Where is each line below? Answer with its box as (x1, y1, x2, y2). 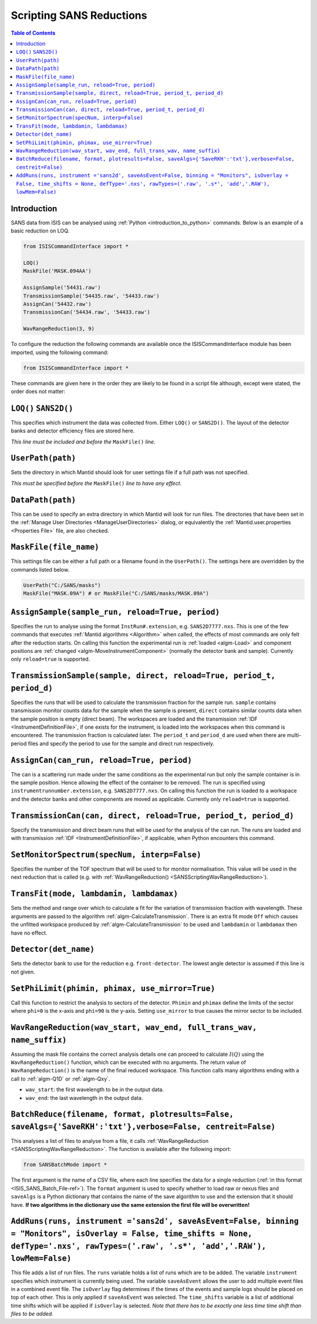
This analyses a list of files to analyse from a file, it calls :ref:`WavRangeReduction (11, 1138, 208, 1145)
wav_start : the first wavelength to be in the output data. (25, 1086, 164, 1093)
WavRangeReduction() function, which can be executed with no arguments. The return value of (11, 1059, 247, 1066)
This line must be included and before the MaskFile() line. (11, 438, 156, 445)
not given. (11, 968, 35, 975)
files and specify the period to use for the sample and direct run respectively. (28, 740, 214, 747)
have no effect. (11, 929, 48, 936)
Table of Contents (11, 29, 56, 36)
